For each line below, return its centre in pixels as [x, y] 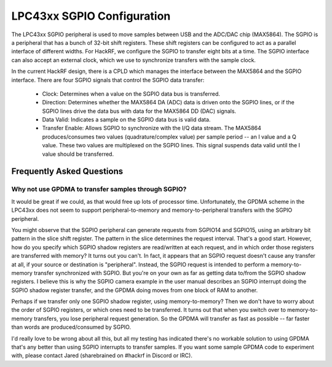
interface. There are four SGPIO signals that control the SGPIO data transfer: [108, 80]
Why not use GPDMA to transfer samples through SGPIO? [99, 189]
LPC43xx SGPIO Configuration [91, 16]
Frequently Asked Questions [67, 172]
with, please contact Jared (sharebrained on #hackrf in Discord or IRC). [102, 355]
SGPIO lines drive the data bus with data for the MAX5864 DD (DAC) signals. [139, 111]
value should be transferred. [78, 154]
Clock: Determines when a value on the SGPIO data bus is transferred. [131, 94]
